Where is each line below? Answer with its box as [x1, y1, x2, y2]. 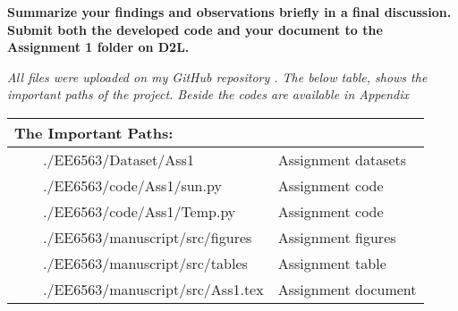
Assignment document [277, 278, 417, 299]
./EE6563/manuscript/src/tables [43, 252, 248, 273]
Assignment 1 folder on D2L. [7, 38, 190, 56]
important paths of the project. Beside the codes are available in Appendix [7, 85, 409, 104]
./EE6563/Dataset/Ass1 [43, 148, 194, 170]
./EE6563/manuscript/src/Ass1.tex [43, 278, 264, 299]
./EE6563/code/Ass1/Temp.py [43, 200, 236, 222]
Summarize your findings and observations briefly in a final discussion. [7, 3, 452, 21]
